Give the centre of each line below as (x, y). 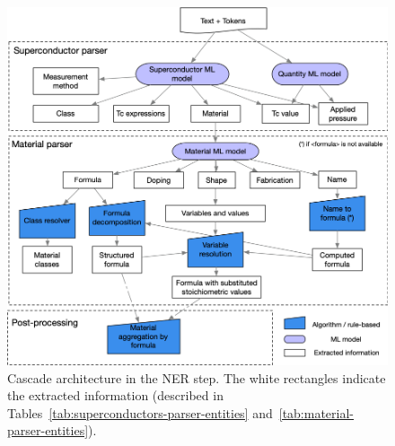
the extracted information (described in (115, 395)
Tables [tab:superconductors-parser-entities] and (140, 412)
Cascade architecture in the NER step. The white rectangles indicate (197, 377)
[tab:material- (316, 412)
